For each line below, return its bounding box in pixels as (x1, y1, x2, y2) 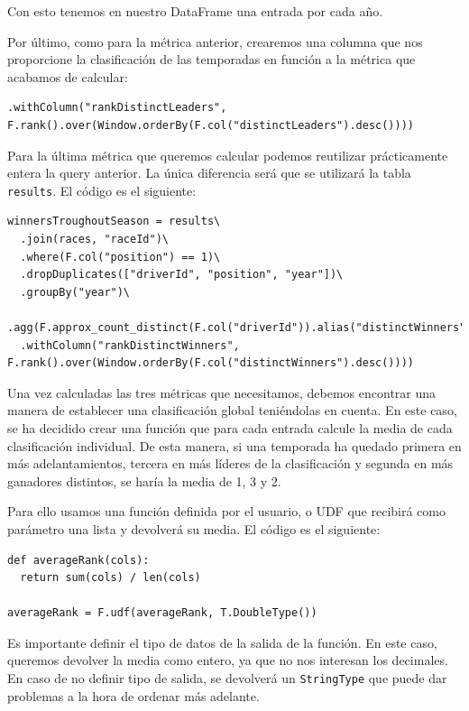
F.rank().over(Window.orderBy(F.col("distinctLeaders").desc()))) (7, 118, 415, 132)
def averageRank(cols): (7, 553, 150, 567)
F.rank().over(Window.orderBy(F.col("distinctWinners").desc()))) (7, 356, 415, 370)
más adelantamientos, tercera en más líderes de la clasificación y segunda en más (7, 454, 454, 473)
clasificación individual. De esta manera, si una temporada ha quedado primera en (7, 436, 462, 455)
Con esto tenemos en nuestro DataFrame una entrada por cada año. (7, 2, 383, 20)
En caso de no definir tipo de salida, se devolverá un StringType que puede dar (7, 669, 447, 688)
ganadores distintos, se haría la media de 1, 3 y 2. (7, 471, 281, 490)
